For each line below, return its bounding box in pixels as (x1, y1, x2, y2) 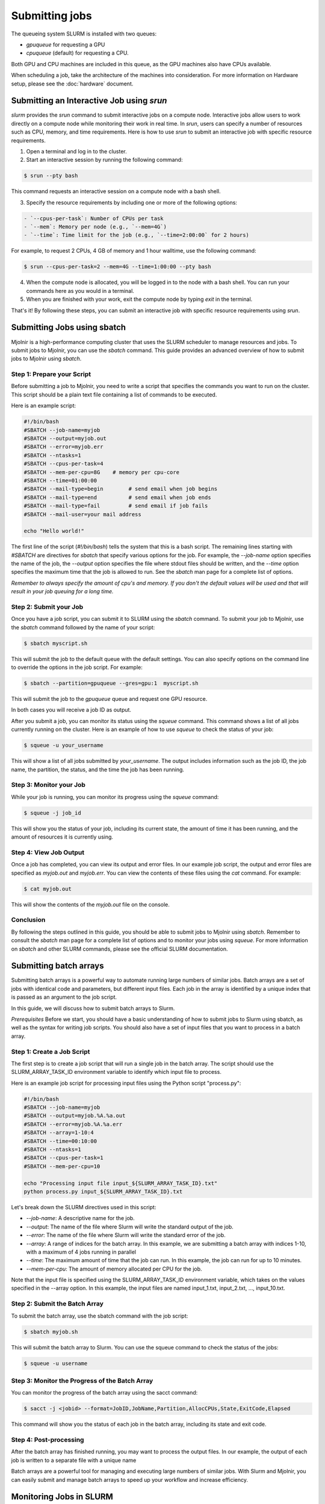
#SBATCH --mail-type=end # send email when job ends (23, 494, 211, 501)
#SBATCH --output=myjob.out (23, 435, 107, 442)
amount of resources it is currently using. (11, 833, 114, 840)
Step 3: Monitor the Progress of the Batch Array (11, 1376, 153, 1385)
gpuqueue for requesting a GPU (26, 41, 105, 48)
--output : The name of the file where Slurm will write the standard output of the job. (26, 1223, 234, 1230)
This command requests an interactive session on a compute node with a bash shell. (11, 188, 221, 195)
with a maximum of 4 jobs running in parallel (26, 1248, 137, 1256)
